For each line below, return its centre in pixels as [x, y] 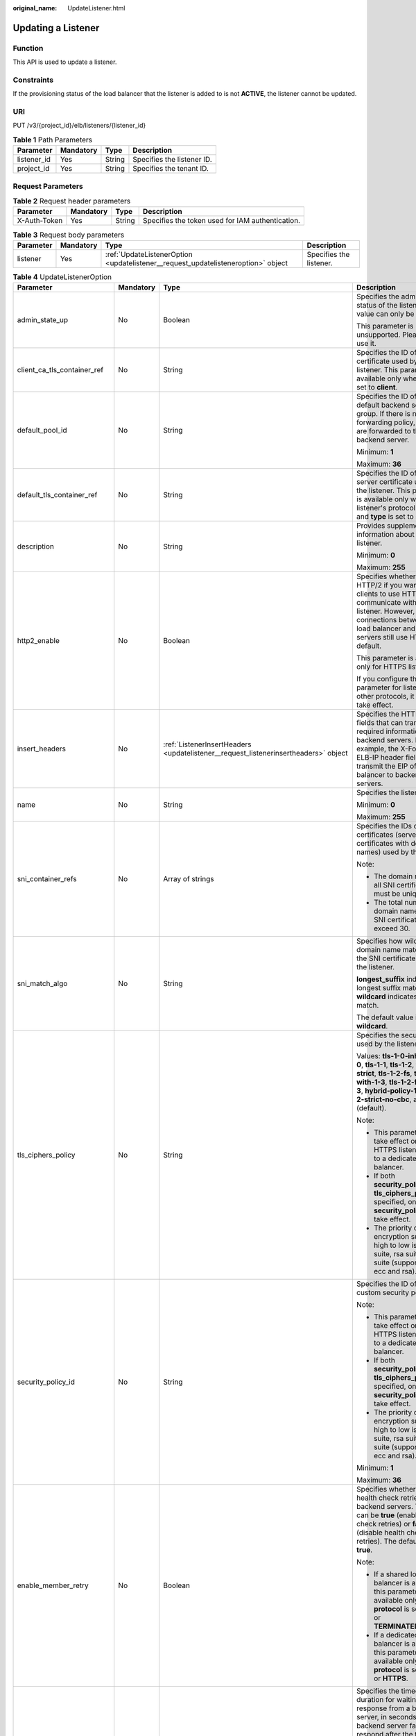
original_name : [35, 8]
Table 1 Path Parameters [53, 140]
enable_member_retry [53, 1585]
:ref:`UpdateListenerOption [149, 254]
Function [28, 48]
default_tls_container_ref [57, 495]
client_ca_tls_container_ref [60, 370]
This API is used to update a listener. [65, 62]
